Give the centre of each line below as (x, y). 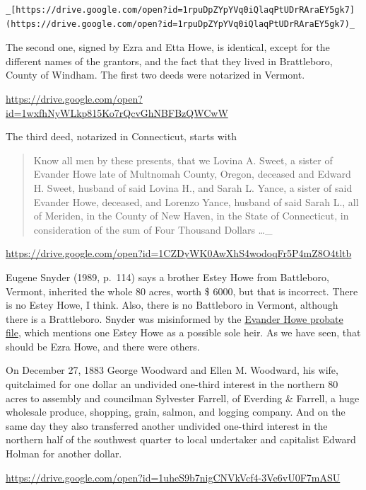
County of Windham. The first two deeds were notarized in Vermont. (155, 75)
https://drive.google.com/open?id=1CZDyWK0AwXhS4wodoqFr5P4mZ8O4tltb (179, 253)
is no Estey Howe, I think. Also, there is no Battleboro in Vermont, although (172, 305)
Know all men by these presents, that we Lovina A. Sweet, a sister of (183, 160)
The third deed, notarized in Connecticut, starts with (121, 136)
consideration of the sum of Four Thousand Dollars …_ (153, 229)
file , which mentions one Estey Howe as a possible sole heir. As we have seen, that (183, 332)
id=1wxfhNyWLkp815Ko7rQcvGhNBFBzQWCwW (117, 112)
